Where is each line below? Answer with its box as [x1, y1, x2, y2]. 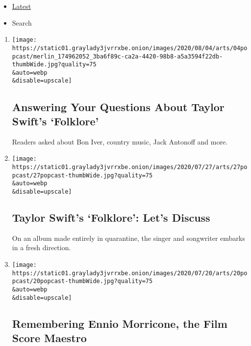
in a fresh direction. [12, 242, 71, 253]
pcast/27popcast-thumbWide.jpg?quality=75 [12, 172, 153, 179]
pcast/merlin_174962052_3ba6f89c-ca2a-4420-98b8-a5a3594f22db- [12, 53, 223, 60]
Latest [12, 1, 31, 11]
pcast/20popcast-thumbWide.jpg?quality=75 [12, 278, 153, 285]
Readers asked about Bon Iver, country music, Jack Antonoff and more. [12, 136, 228, 146]
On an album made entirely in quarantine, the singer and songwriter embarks [12, 232, 245, 243]
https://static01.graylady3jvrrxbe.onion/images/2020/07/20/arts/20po [12, 269, 248, 277]
